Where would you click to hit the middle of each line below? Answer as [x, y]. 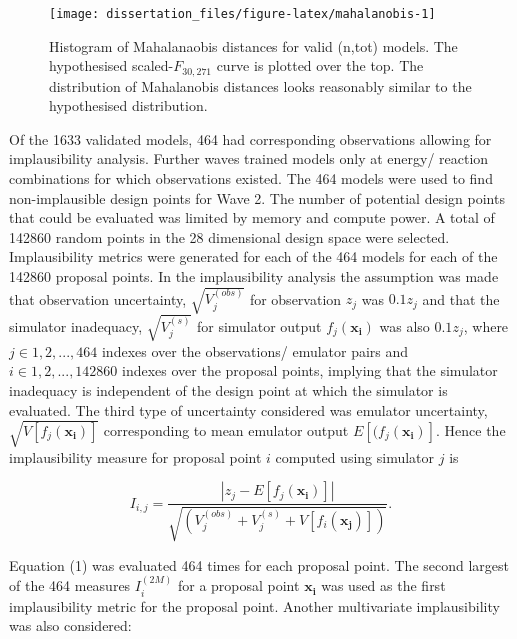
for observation [295, 298]
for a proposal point [238, 585]
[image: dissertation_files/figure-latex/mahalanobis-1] [242, 14]
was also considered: [70, 625]
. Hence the [471, 429]
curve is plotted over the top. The [320, 65]
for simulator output [259, 325]
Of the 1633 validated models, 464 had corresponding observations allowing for [250, 138]
